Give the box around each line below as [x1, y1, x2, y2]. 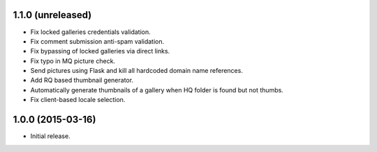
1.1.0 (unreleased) [13, 9, 92, 21]
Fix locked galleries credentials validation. [30, 28, 151, 36]
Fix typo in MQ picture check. [30, 56, 115, 65]
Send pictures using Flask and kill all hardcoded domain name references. [30, 67, 244, 75]
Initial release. [30, 132, 71, 140]
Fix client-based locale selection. [30, 96, 126, 104]
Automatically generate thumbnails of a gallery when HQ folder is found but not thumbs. [30, 85, 284, 94]
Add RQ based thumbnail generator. [30, 76, 134, 85]
